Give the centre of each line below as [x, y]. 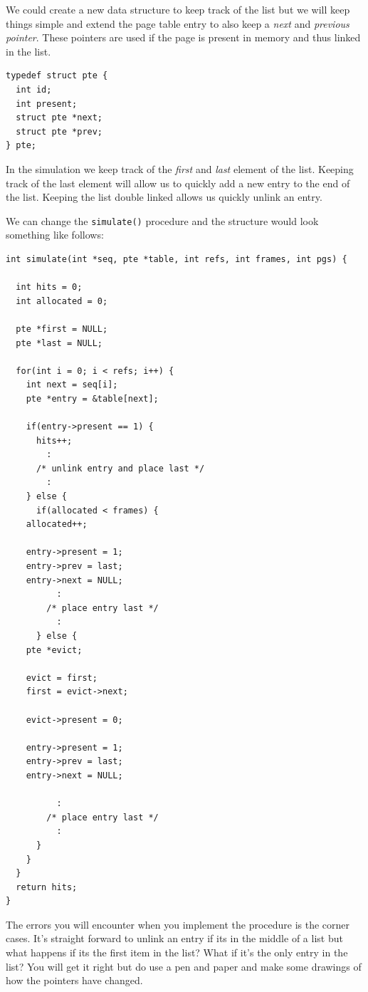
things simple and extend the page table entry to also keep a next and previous [178, 23]
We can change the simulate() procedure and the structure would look [162, 220]
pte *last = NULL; [59, 343]
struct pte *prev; [59, 131]
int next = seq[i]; [72, 385]
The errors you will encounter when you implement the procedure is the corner [178, 924]
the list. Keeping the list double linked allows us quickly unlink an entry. [164, 197]
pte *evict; [54, 650]
